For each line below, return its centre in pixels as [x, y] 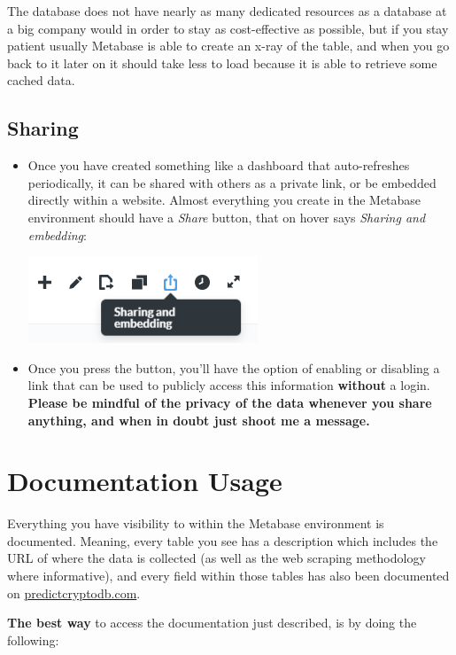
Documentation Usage [145, 481]
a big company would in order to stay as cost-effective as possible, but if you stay [228, 28]
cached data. [41, 80]
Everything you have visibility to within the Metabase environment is [196, 523]
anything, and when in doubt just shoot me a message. [199, 420]
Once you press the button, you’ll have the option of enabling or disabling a [234, 367]
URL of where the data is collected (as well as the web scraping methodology [216, 558]
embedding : [57, 234]
